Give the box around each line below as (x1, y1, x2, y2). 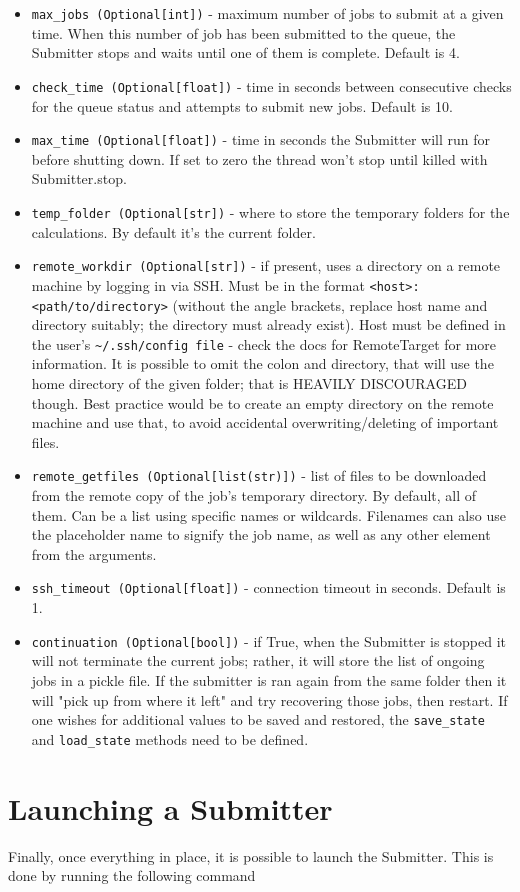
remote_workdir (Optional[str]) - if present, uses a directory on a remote (31, 255, 501, 276)
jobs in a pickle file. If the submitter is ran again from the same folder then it (31, 669, 507, 690)
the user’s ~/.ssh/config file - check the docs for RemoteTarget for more (31, 333, 497, 354)
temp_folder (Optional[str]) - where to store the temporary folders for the (31, 201, 510, 222)
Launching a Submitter (8, 787, 333, 828)
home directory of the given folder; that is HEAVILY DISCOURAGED (31, 373, 467, 393)
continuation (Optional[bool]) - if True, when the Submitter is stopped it (31, 630, 507, 651)
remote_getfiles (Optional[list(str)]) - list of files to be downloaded (31, 465, 487, 486)
